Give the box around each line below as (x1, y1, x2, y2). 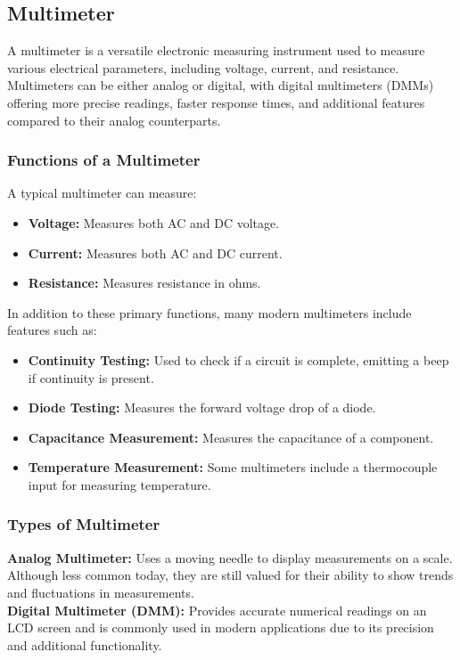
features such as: (7, 321, 97, 339)
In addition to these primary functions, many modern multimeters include (7, 303, 412, 322)
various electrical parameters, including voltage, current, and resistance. (7, 58, 399, 77)
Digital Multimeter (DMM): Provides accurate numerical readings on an (7, 600, 427, 619)
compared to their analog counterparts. (7, 110, 221, 129)
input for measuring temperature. (28, 475, 211, 493)
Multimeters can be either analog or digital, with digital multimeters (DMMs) (7, 76, 434, 94)
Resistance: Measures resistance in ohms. (28, 273, 261, 292)
